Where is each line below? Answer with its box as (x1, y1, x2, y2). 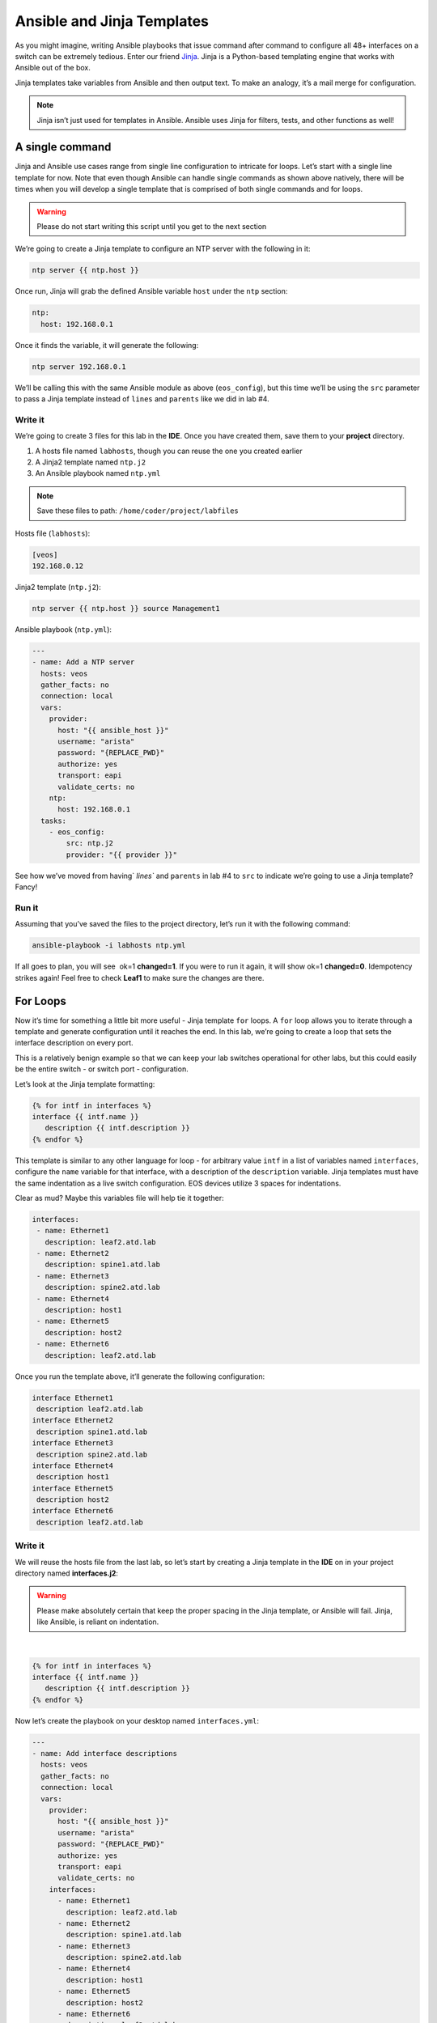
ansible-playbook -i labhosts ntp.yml (32, 941, 186, 950)
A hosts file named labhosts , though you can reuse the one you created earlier (35, 446, 303, 456)
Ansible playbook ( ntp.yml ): (15, 624, 112, 634)
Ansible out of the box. (15, 63, 91, 73)
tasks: (40, 816, 67, 825)
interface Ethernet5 (32, 1483, 113, 1493)
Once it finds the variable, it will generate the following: (15, 340, 199, 350)
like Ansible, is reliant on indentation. (36, 1617, 159, 1626)
